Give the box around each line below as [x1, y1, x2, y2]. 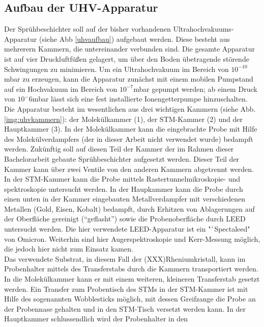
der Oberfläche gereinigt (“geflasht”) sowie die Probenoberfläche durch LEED [4, 213, 246, 224]
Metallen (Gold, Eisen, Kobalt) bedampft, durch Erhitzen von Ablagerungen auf [4, 203, 255, 214]
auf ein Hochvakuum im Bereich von [4, 83, 118, 94]
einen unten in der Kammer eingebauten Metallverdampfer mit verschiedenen [4, 193, 245, 204]
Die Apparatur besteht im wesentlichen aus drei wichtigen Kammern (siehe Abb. [4, 103, 256, 114]
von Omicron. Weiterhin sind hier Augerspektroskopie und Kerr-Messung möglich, [4, 233, 260, 244]
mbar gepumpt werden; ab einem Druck [133, 83, 257, 94]
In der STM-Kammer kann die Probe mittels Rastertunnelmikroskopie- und [4, 173, 241, 184]
